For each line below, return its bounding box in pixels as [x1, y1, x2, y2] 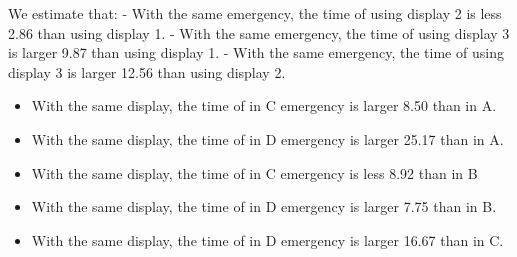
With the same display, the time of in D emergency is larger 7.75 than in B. [31, 196, 497, 217]
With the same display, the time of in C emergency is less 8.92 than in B [31, 162, 478, 183]
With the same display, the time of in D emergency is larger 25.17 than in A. [31, 128, 504, 149]
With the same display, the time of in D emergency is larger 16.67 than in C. [31, 229, 504, 250]
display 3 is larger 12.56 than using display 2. [8, 61, 286, 82]
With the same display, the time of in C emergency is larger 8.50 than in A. [31, 95, 497, 116]
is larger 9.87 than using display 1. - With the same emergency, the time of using [8, 42, 504, 63]
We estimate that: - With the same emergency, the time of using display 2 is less [8, 3, 502, 23]
